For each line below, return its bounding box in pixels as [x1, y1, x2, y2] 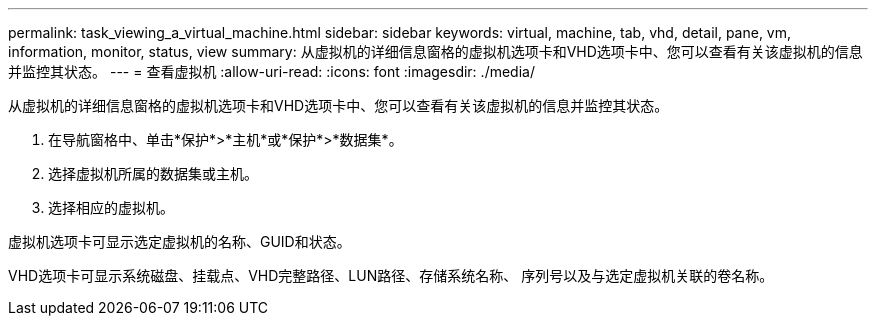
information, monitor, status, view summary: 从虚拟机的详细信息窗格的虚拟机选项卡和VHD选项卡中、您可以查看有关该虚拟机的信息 [8, 43, 863, 60]
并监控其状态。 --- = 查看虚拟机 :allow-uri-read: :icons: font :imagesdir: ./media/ [8, 63, 535, 80]
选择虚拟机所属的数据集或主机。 [48, 165, 258, 182]
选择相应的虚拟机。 [48, 199, 174, 216]
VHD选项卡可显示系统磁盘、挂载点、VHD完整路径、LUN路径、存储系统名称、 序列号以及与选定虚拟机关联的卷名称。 [8, 267, 774, 284]
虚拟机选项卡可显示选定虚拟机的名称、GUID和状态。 [8, 233, 351, 250]
